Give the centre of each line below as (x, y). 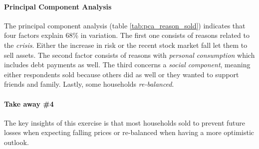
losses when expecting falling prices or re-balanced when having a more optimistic (129, 132)
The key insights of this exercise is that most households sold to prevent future (125, 122)
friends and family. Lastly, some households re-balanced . (89, 84)
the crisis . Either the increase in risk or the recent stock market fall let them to (126, 45)
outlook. (16, 142)
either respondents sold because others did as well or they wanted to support (122, 74)
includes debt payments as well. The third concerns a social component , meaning (127, 65)
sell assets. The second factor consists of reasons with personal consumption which (129, 55)
